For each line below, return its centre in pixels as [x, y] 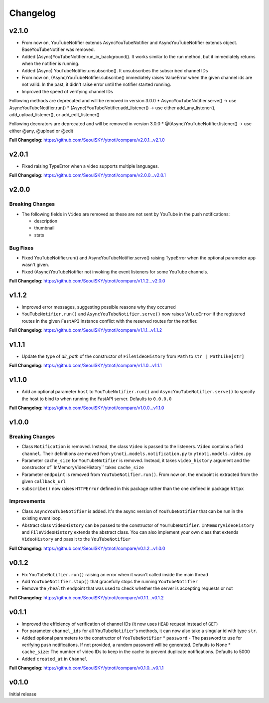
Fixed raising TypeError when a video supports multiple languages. [90, 166]
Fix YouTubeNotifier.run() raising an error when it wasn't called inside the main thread [115, 574]
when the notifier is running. [51, 64]
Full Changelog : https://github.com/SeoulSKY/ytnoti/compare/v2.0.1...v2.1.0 [87, 140]
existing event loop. [42, 518]
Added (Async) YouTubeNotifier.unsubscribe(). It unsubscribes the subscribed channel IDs [115, 70]
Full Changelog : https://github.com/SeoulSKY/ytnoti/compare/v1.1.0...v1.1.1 [85, 365]
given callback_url [44, 481]
